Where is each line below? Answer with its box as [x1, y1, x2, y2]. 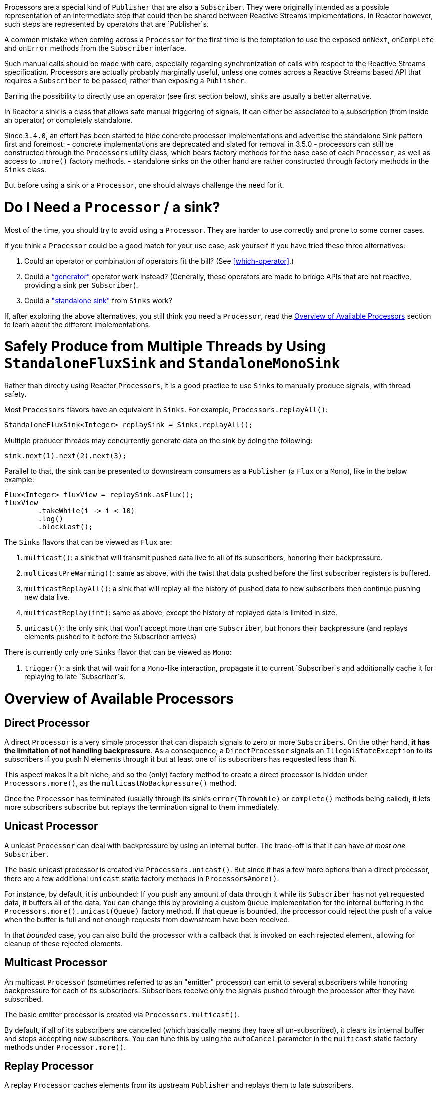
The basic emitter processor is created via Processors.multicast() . [4, 1010, 240, 1019]
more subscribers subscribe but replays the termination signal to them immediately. [4, 802, 279, 811]
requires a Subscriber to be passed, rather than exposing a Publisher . [4, 76, 246, 85]
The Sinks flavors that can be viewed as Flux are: [4, 538, 172, 546]
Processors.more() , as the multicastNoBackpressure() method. [4, 778, 237, 787]
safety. [4, 390, 27, 398]
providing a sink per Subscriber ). [24, 280, 138, 289]
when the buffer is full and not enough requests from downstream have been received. [4, 915, 290, 924]
